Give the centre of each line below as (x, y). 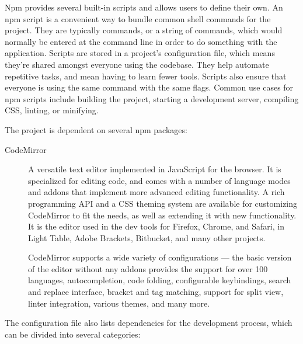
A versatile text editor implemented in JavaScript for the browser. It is (155, 169)
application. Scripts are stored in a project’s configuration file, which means (140, 53)
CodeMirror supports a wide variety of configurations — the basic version (160, 257)
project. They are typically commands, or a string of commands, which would (144, 30)
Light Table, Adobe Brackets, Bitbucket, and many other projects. (147, 237)
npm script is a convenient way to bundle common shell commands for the (138, 18)
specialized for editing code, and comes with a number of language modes (159, 180)
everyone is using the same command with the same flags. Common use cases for (149, 87)
